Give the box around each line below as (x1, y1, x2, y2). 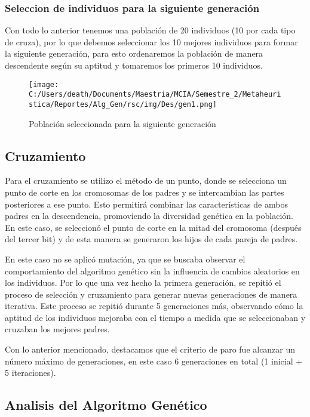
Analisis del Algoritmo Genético (5, 396, 207, 414)
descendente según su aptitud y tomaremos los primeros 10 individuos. (5, 59, 263, 71)
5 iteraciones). (5, 366, 56, 379)
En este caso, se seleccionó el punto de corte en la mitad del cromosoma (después (5, 221, 302, 233)
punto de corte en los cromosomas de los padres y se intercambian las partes (5, 186, 284, 198)
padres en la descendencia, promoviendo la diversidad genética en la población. (5, 209, 293, 222)
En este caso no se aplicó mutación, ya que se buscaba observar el (5, 252, 245, 265)
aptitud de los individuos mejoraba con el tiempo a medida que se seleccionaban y (5, 311, 306, 323)
